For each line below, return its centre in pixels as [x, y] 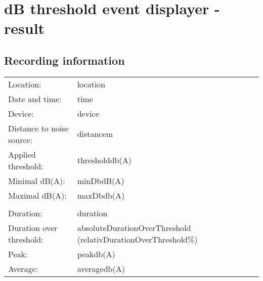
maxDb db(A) [101, 195]
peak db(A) [96, 254]
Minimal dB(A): [37, 180]
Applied [22, 154]
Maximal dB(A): [37, 195]
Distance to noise [38, 128]
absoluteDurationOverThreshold [134, 227]
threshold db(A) [104, 160]
